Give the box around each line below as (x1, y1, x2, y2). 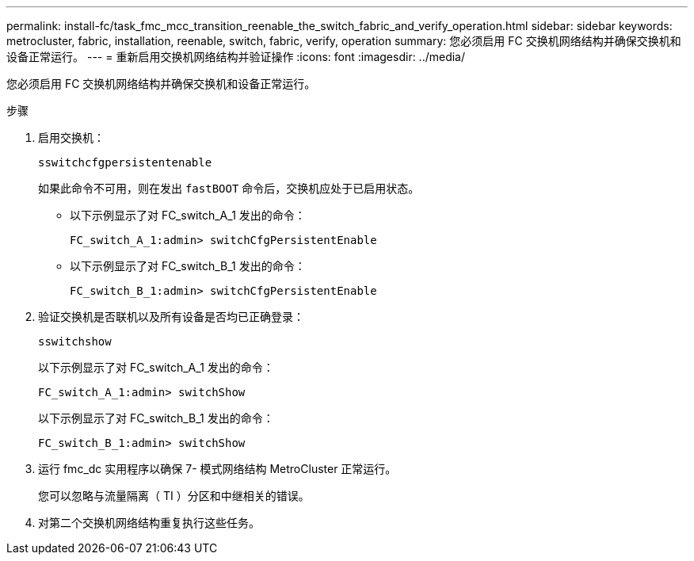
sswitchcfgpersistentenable (38, 156, 212, 169)
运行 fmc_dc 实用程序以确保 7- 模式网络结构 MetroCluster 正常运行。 (38, 462, 397, 475)
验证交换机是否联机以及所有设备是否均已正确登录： (38, 310, 304, 323)
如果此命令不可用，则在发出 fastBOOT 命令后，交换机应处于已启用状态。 (38, 181, 420, 195)
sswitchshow (38, 335, 112, 348)
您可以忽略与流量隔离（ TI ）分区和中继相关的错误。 (38, 489, 310, 502)
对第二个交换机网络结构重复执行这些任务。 (38, 516, 260, 529)
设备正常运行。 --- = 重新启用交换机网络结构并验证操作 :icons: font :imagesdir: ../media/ (6, 50, 466, 63)
